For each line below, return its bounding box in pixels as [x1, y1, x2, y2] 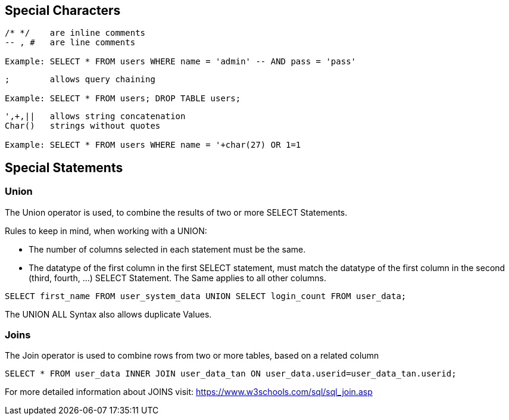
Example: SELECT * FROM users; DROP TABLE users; [5, 94, 241, 104]
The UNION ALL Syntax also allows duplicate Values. [5, 309, 212, 319]
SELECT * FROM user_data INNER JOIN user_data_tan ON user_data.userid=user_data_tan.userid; [5, 369, 457, 379]
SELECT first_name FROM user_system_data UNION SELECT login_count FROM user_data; [5, 291, 407, 301]
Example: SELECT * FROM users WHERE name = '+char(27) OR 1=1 [5, 140, 301, 150]
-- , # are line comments [5, 38, 136, 48]
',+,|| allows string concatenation [5, 111, 186, 122]
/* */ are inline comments [5, 28, 146, 38]
